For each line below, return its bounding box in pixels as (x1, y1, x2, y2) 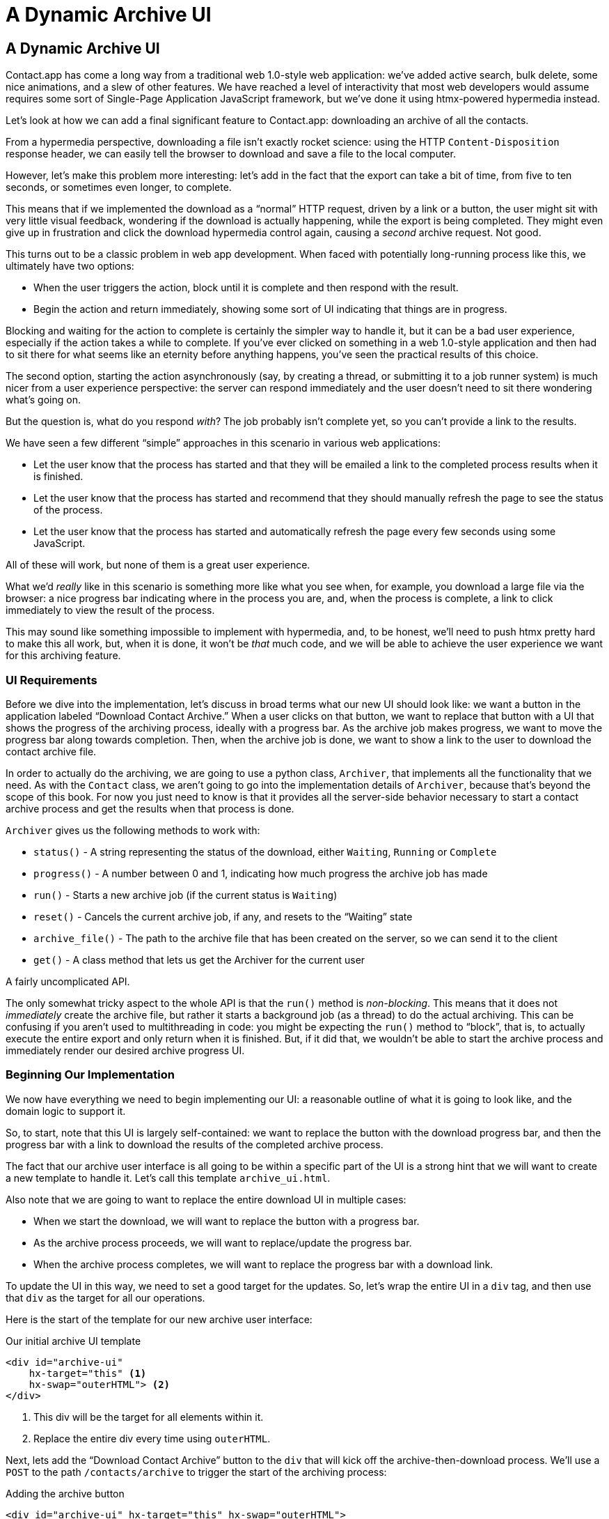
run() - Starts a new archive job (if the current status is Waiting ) (33, 888, 338, 901)
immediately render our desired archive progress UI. (6, 1044, 245, 1056)
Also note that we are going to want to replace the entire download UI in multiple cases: (6, 1193, 406, 1205)
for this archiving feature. (6, 649, 121, 662)
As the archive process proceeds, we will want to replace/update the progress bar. (33, 1236, 412, 1249)
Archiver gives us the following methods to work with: (6, 824, 260, 836)
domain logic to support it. (6, 1104, 126, 1117)
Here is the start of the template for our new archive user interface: (6, 1313, 313, 1325)
